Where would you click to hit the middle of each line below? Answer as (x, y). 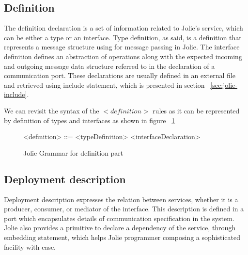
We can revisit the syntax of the (52, 110)
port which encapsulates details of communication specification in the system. (119, 218)
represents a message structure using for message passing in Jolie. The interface (122, 47)
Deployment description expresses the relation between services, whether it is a (121, 199)
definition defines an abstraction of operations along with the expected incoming (123, 56)
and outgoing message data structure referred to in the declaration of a (109, 66)
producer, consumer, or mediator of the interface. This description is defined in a (124, 209)
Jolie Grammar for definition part (73, 152)
